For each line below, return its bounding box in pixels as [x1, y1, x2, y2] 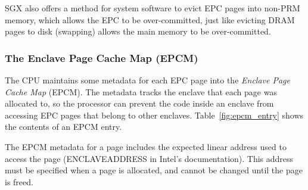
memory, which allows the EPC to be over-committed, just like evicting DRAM [5, 13, 295, 26]
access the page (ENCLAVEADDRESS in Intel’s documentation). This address [5, 152, 294, 164]
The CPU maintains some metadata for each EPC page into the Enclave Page [5, 74, 290, 86]
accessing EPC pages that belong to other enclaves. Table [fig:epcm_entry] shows [5, 108, 304, 121]
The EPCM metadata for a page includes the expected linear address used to [5, 140, 287, 152]
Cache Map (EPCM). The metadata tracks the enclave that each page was [5, 85, 277, 98]
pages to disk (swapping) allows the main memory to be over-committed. [5, 25, 271, 38]
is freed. [5, 175, 33, 188]
